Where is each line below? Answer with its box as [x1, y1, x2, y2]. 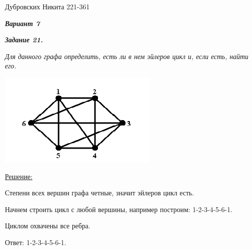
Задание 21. [5, 34, 43, 45]
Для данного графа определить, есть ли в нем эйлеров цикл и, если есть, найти [5, 51, 249, 61]
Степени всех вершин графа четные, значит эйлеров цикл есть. [5, 187, 194, 198]
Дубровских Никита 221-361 [5, 1, 90, 11]
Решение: [5, 171, 32, 181]
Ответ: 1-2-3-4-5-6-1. [5, 237, 66, 247]
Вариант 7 [5, 18, 40, 28]
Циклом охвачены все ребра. [5, 220, 91, 231]
